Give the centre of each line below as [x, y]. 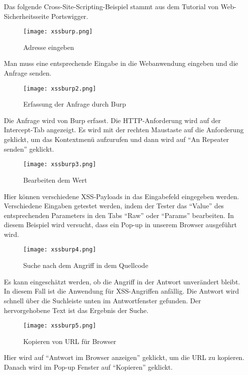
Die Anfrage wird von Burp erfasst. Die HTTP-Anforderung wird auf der [112, 120]
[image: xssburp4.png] [60, 250]
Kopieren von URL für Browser [70, 341]
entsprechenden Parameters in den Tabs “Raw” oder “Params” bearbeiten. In [119, 215]
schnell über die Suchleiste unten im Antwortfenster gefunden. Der [102, 300]
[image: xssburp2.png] [60, 88]
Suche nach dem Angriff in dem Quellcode [86, 265]
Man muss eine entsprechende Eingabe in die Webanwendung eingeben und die [121, 63]
